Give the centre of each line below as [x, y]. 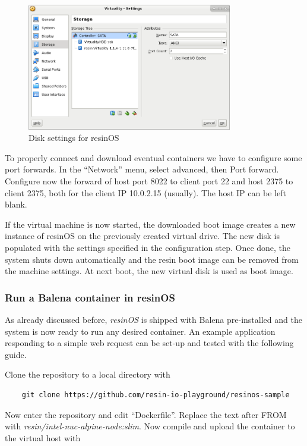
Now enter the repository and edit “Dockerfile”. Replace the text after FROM [146, 414]
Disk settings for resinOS [74, 138]
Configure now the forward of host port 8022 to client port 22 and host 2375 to [149, 181]
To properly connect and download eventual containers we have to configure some [153, 157]
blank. [16, 204]
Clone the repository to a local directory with [88, 374]
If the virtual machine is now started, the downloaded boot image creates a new [150, 224]
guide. [16, 354]
